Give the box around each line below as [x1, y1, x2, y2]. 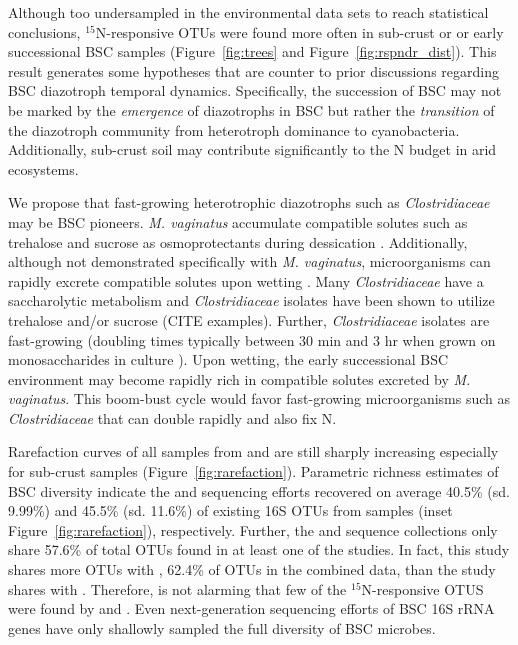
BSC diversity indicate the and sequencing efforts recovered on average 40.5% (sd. [8, 480, 510, 501]
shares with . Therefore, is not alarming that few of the [8, 578, 347, 599]
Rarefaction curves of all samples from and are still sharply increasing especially [8, 441, 499, 462]
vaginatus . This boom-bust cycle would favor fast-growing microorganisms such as [8, 388, 511, 409]
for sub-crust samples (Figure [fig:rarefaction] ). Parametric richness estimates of [8, 461, 499, 482]
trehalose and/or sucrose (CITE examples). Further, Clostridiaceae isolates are [8, 309, 490, 330]
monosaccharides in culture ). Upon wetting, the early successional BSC [8, 349, 449, 370]
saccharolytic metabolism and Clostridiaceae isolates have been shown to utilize [8, 290, 495, 311]
